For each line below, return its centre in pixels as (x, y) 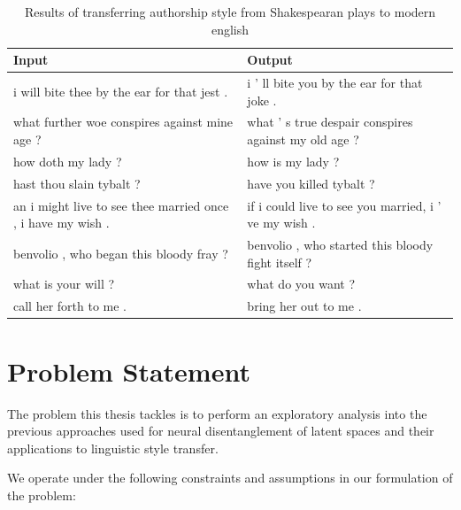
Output (270, 60)
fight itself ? (280, 262)
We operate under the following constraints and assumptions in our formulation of (230, 478)
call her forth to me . (70, 306)
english (230, 29)
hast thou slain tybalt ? (77, 183)
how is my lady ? (293, 161)
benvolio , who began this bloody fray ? (121, 253)
